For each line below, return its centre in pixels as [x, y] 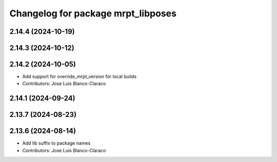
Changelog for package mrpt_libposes [93, 13]
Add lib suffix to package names [56, 143]
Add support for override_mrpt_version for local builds [80, 76]
